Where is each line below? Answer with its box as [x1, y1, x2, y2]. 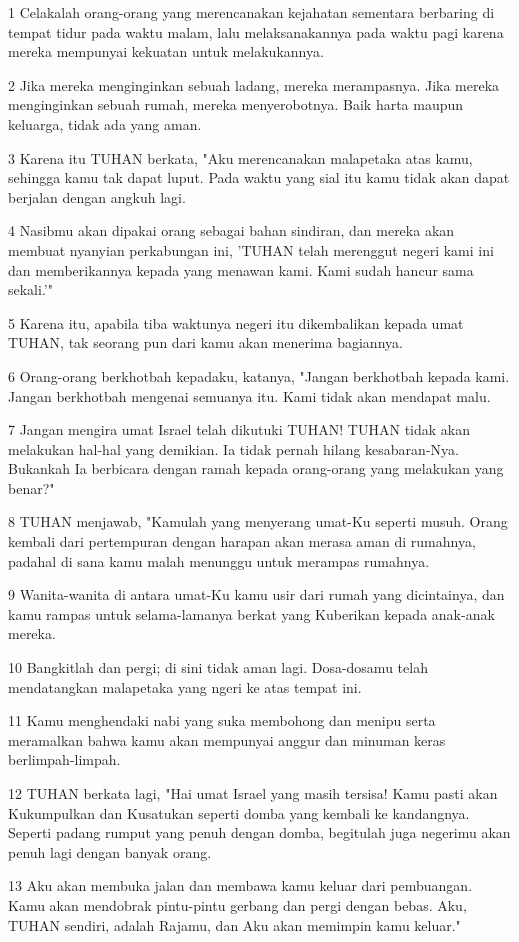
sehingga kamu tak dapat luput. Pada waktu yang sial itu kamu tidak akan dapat [8, 167, 510, 188]
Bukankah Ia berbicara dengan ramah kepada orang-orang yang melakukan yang [8, 458, 504, 479]
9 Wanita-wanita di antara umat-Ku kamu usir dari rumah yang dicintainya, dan [8, 584, 505, 605]
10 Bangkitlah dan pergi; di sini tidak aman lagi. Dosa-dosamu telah [8, 657, 428, 678]
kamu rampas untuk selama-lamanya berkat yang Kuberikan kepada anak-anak [8, 603, 495, 624]
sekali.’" [8, 279, 53, 300]
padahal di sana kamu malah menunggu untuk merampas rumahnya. [8, 550, 430, 571]
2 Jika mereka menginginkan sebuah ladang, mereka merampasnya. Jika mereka [8, 74, 500, 95]
